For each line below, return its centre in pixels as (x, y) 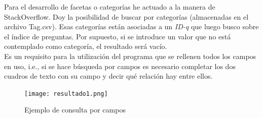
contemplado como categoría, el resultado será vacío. (86, 46)
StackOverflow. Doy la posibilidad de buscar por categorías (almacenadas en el (126, 16)
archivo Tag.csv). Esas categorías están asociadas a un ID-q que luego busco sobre (131, 26)
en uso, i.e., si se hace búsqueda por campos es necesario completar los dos (120, 66)
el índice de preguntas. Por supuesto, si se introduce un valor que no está (118, 36)
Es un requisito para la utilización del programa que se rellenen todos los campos (130, 56)
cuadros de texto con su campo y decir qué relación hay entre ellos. (108, 76)
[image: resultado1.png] (66, 94)
